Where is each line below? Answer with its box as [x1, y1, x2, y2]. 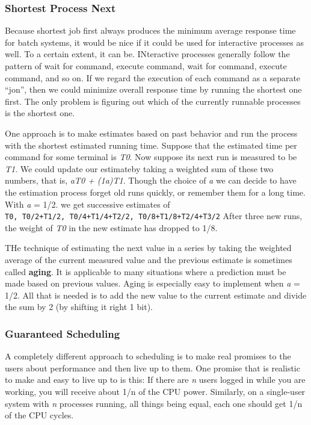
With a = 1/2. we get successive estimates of [5, 197, 170, 210]
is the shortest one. [5, 107, 75, 119]
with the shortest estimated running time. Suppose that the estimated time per [5, 138, 297, 151]
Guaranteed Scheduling [5, 326, 120, 341]
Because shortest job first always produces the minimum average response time [5, 24, 296, 37]
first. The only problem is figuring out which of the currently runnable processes [5, 95, 301, 107]
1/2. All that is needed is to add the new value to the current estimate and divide [5, 288, 307, 301]
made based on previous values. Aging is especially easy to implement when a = [5, 277, 301, 290]
